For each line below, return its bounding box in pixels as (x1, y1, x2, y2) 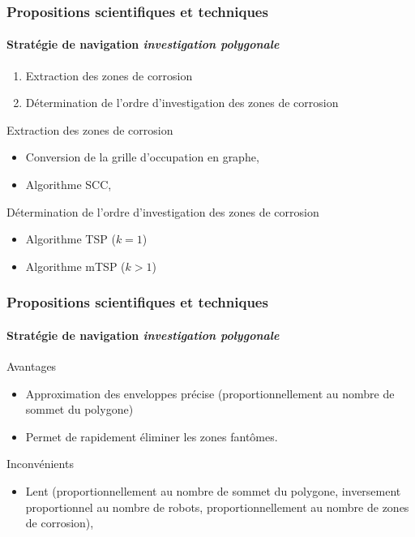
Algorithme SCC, (25, 176, 112, 193)
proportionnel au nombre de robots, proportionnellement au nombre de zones (25, 498, 409, 515)
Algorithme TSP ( (25, 230, 116, 247)
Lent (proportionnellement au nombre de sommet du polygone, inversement (25, 483, 401, 499)
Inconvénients (6, 455, 74, 472)
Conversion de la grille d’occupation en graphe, (25, 148, 259, 165)
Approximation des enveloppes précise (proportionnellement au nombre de (25, 384, 395, 402)
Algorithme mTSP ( (25, 257, 126, 274)
